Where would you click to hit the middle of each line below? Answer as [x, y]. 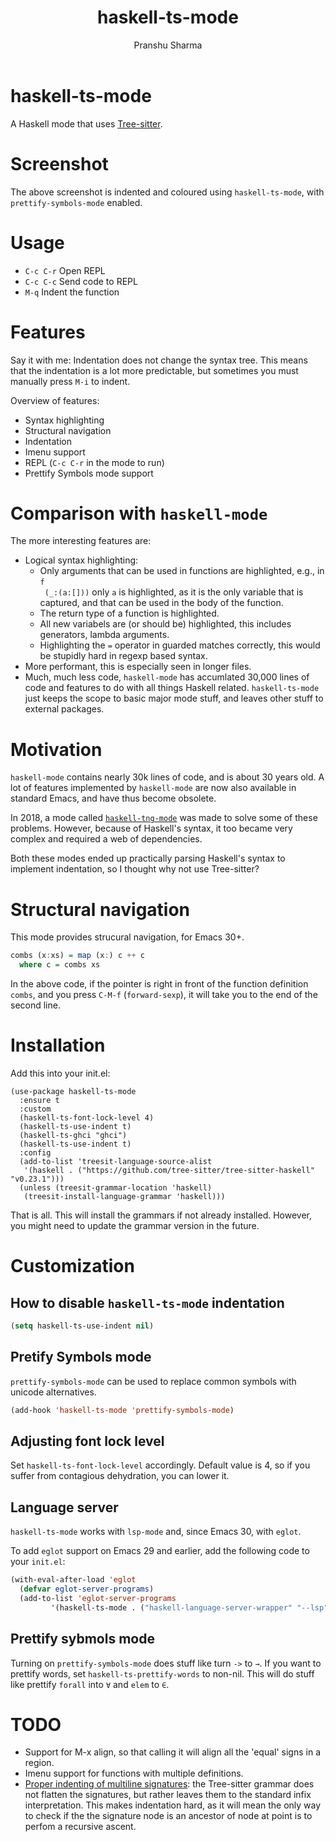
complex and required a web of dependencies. [106, 839]
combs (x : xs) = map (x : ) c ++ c [77, 956]
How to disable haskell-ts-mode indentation [147, 1302]
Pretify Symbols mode [81, 1357]
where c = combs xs [60, 965]
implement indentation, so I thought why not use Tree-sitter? [135, 869]
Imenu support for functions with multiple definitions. [134, 1773]
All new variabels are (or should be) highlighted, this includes [165, 624]
